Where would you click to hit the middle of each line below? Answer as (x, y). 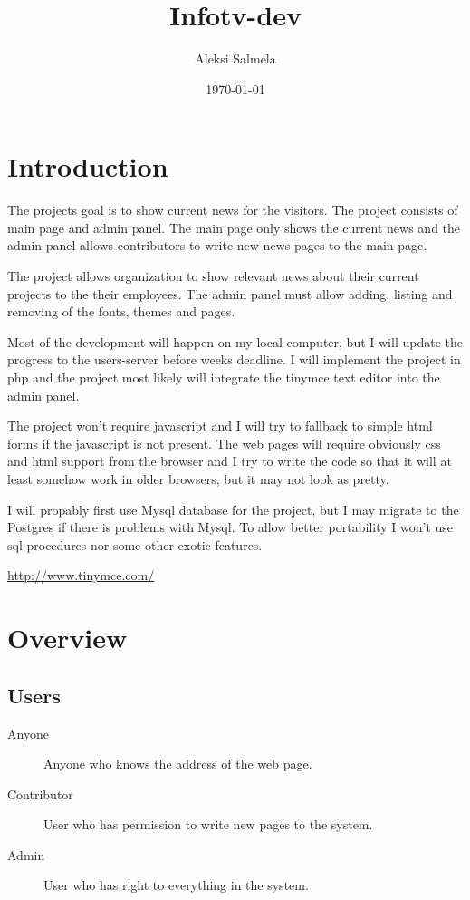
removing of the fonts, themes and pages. (121, 311)
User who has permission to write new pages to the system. (208, 824)
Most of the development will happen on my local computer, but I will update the (235, 341)
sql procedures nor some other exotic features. (135, 544)
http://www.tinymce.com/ (81, 575)
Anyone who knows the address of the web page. (178, 764)
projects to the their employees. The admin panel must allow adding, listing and (230, 293)
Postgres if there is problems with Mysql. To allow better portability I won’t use (230, 527)
